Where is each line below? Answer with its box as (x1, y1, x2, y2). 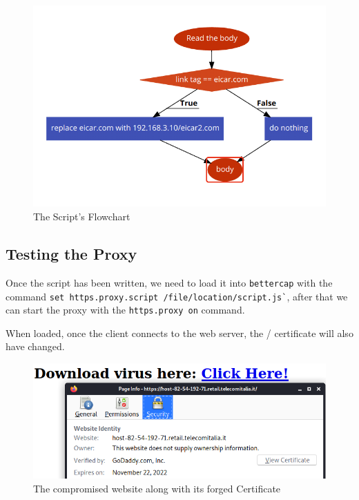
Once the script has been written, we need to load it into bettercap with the (6, 275, 333, 289)
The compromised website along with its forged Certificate (33, 481, 281, 495)
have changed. (6, 339, 65, 354)
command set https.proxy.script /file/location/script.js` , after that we (6, 289, 348, 303)
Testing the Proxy (6, 243, 137, 265)
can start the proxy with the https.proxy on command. (6, 302, 245, 317)
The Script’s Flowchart (33, 209, 130, 224)
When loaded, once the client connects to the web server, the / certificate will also (6, 325, 353, 340)
